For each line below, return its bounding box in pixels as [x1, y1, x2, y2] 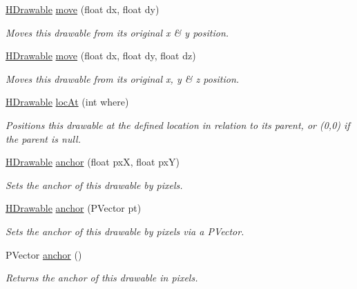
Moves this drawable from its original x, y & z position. [6, 71, 240, 86]
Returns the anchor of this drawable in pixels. [6, 270, 198, 285]
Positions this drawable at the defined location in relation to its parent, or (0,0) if [6, 117, 350, 132]
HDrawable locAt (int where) [6, 94, 129, 109]
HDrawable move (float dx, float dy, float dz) [6, 48, 196, 63]
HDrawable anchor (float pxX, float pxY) [6, 155, 180, 169]
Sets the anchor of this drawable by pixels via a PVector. [6, 223, 244, 238]
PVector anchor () [6, 247, 82, 261]
